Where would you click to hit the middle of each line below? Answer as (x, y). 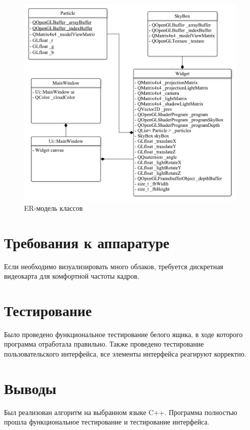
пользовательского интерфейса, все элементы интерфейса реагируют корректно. (125, 354)
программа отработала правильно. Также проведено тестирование (104, 344)
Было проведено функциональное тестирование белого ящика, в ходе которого (123, 334)
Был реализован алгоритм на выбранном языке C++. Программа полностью (121, 412)
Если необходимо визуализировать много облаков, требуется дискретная (114, 266)
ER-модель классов (53, 208)
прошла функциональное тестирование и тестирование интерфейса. (107, 422)
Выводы (30, 388)
